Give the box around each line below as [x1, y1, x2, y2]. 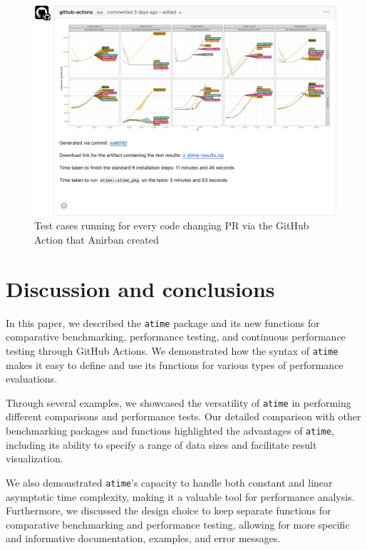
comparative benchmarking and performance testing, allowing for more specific [6, 517, 350, 531]
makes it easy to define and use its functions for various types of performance [6, 357, 343, 372]
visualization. [6, 451, 63, 466]
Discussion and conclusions [6, 274, 275, 303]
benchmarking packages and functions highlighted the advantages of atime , [6, 423, 334, 438]
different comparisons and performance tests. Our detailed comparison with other [6, 409, 361, 424]
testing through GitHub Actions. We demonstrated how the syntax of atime [6, 343, 338, 358]
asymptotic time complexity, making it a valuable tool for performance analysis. [6, 489, 355, 504]
